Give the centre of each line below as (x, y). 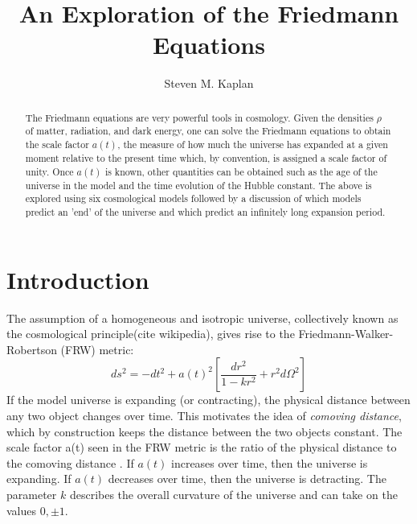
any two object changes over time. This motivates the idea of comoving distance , (204, 416)
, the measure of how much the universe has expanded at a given (253, 144)
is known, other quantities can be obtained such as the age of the (241, 171)
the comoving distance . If (70, 462)
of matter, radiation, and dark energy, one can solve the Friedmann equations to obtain (208, 131)
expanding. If (39, 479)
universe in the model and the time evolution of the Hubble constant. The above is (198, 185)
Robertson (32, 349)
